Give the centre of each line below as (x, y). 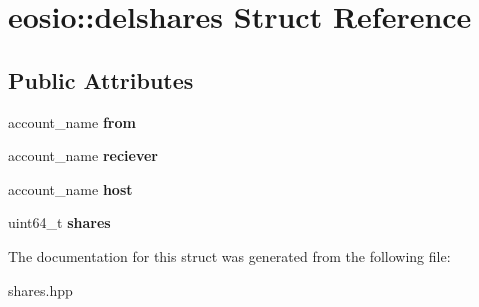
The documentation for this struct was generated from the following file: (229, 255)
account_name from (72, 121)
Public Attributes (101, 79)
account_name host (70, 188)
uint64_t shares (59, 222)
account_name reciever (83, 155)
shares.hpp (40, 289)
